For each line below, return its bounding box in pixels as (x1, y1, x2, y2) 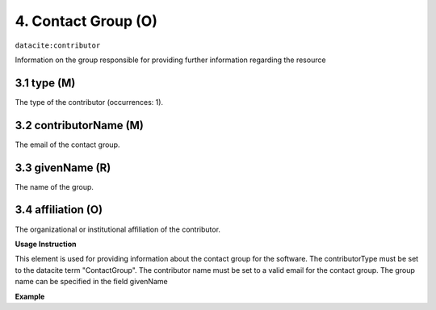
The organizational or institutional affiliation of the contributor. (15, 224, 221, 234)
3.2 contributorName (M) (15, 118, 145, 132)
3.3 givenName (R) (15, 161, 111, 174)
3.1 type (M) (15, 76, 76, 90)
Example (15, 291, 45, 301)
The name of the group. (15, 182, 94, 191)
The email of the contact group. (15, 140, 120, 149)
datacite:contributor (15, 40, 101, 50)
